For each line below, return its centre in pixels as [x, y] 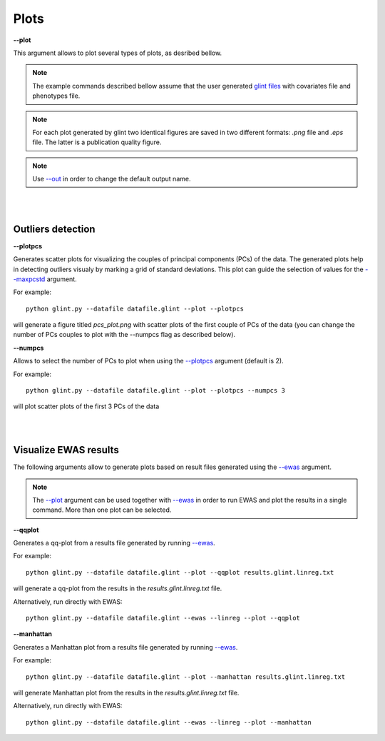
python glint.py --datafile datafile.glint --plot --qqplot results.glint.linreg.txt [180, 572]
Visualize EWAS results [66, 450]
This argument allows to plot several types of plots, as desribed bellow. [118, 53]
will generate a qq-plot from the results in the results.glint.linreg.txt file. [118, 588]
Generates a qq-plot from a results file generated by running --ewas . [114, 543]
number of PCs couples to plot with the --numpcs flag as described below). [124, 335]
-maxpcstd [29, 279]
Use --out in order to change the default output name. [112, 179]
